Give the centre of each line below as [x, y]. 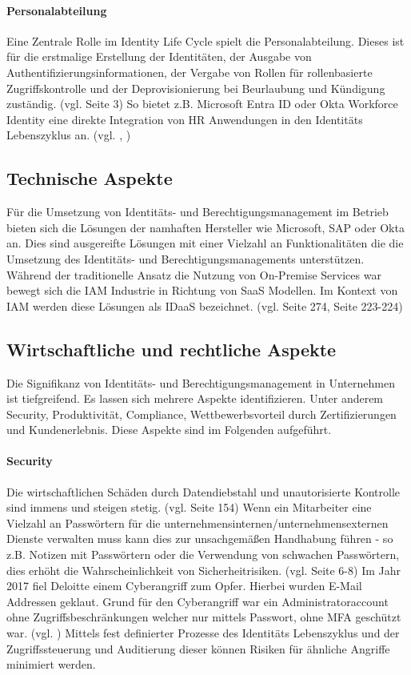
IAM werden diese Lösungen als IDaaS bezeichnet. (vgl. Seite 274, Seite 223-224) [205, 305]
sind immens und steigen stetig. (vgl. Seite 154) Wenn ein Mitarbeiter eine [189, 507]
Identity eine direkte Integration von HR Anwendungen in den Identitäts [185, 119]
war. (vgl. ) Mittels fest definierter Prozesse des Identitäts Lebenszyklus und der [203, 633]
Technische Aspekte [90, 178]
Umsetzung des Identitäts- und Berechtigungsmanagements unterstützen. [186, 258]
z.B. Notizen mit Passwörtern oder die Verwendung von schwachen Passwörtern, [203, 554]
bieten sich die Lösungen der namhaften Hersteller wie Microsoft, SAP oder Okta [205, 227]
